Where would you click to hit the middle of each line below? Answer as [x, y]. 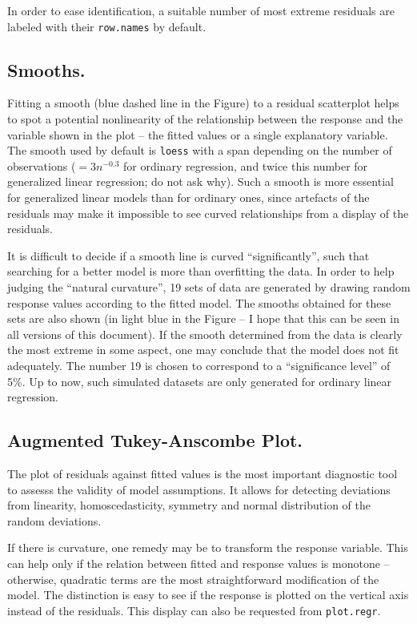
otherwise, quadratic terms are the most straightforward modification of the [193, 579]
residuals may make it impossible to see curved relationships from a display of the [208, 213]
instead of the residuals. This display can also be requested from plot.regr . [194, 610]
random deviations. [54, 520]
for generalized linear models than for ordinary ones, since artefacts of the [188, 197]
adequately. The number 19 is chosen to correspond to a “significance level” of [199, 366]
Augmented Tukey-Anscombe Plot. [155, 440]
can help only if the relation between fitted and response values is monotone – [198, 563]
